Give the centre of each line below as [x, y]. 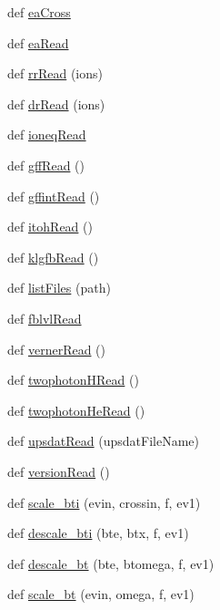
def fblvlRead [45, 318]
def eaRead [38, 42]
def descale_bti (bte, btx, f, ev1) [98, 533]
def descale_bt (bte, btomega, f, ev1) [111, 563]
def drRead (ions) [56, 103]
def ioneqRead [47, 134]
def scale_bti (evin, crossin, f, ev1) [104, 502]
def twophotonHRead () [73, 380]
